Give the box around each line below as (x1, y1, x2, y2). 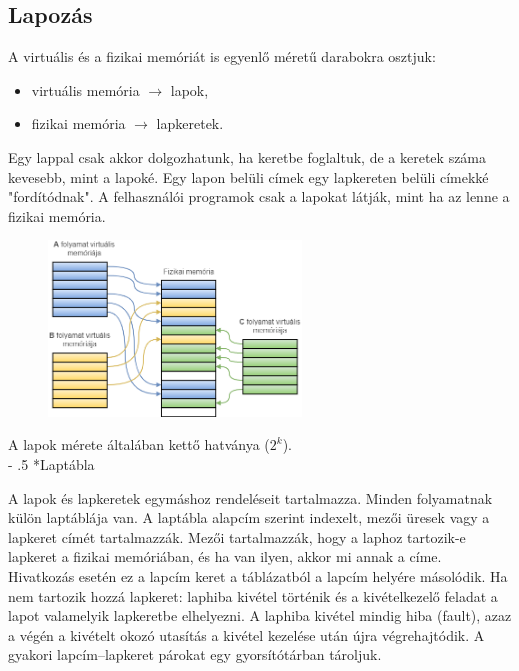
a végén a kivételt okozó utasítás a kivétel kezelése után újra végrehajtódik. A (8, 624, 485, 645)
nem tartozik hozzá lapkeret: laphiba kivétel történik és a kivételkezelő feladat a (8, 585, 498, 606)
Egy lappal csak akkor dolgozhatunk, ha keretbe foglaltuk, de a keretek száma (8, 146, 487, 167)
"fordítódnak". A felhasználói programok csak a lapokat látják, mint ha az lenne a (8, 186, 510, 207)
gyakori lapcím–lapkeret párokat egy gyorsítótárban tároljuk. (8, 644, 382, 665)
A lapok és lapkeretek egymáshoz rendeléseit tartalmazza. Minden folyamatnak (8, 487, 493, 508)
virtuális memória (31, 79, 140, 100)
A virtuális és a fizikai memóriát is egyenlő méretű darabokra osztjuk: (8, 46, 436, 67)
